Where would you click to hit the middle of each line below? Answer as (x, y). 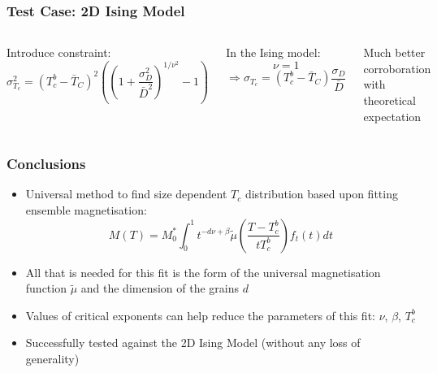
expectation (392, 116)
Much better (394, 52)
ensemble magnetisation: (86, 210)
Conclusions (46, 164)
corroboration (397, 68)
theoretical (389, 100)
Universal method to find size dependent (126, 194)
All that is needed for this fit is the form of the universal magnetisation (203, 272)
